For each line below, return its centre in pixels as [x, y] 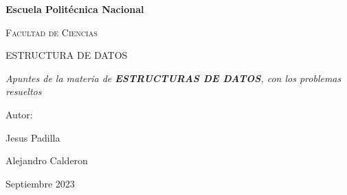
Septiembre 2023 [40, 183]
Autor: [19, 114]
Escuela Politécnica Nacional [75, 9]
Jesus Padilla [33, 137]
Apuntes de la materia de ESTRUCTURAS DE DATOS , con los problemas [173, 78]
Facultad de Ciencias [52, 32]
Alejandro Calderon [47, 160]
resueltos [24, 91]
